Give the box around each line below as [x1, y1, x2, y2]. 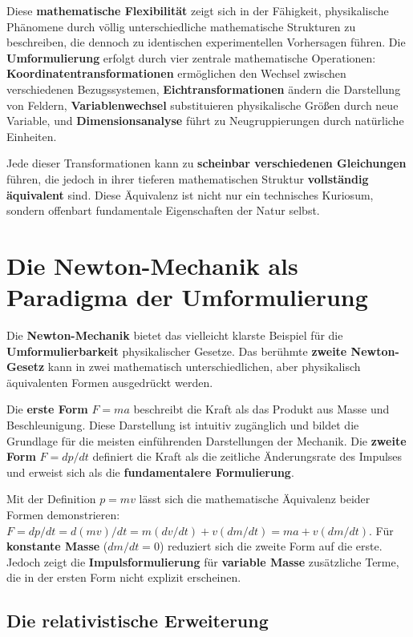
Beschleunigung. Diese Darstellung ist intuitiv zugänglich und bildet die [6, 417, 359, 433]
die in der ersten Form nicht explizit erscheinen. [6, 569, 241, 586]
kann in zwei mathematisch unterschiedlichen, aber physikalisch [47, 358, 361, 375]
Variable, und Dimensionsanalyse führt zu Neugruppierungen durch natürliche [6, 112, 404, 129]
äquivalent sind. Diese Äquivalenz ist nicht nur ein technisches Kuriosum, [6, 186, 374, 203]
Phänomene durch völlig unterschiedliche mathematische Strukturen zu [6, 18, 356, 34]
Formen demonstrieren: [6, 506, 120, 522]
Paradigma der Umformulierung [6, 280, 368, 313]
